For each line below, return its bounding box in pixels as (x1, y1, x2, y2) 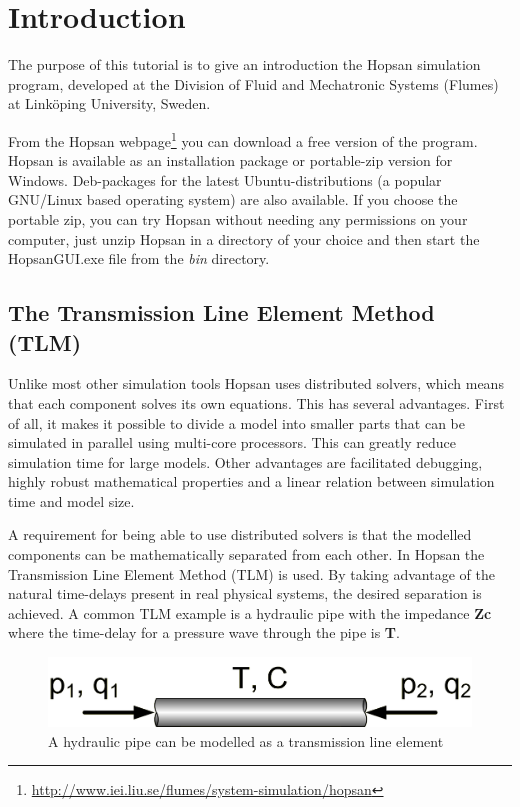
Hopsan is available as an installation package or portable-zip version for (8, 150, 453, 171)
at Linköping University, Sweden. (8, 93, 211, 114)
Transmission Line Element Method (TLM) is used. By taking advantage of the (8, 563, 495, 584)
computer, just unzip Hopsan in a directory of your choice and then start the (8, 228, 480, 249)
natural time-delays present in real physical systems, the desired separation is (8, 583, 482, 604)
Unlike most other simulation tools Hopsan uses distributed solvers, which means (8, 373, 504, 394)
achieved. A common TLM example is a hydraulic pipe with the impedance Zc (8, 602, 492, 623)
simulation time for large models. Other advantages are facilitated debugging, (8, 451, 483, 472)
